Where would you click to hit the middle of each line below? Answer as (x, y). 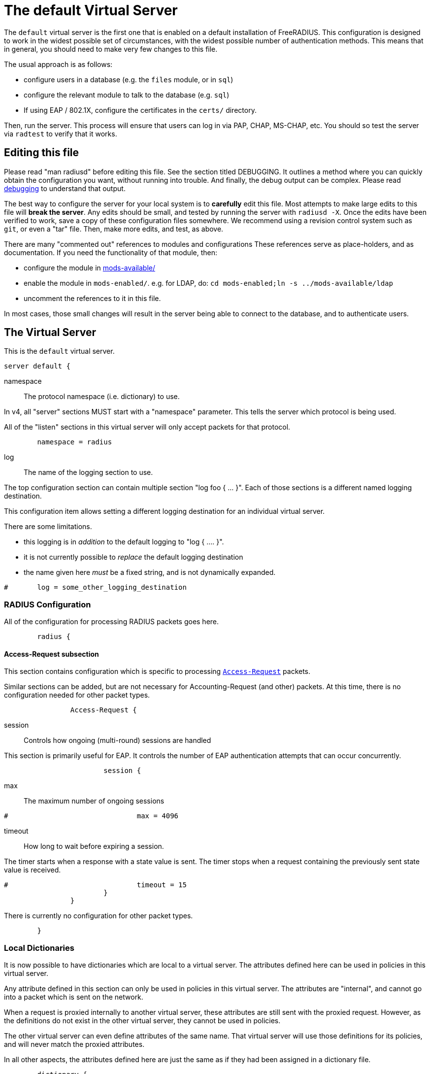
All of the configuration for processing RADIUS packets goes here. (112, 622)
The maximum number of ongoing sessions (94, 801)
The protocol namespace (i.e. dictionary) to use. (102, 397)
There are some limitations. (48, 527)
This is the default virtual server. (59, 351)
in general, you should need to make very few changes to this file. (111, 49)
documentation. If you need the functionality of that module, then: (111, 252)
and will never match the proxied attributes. (74, 1044)
